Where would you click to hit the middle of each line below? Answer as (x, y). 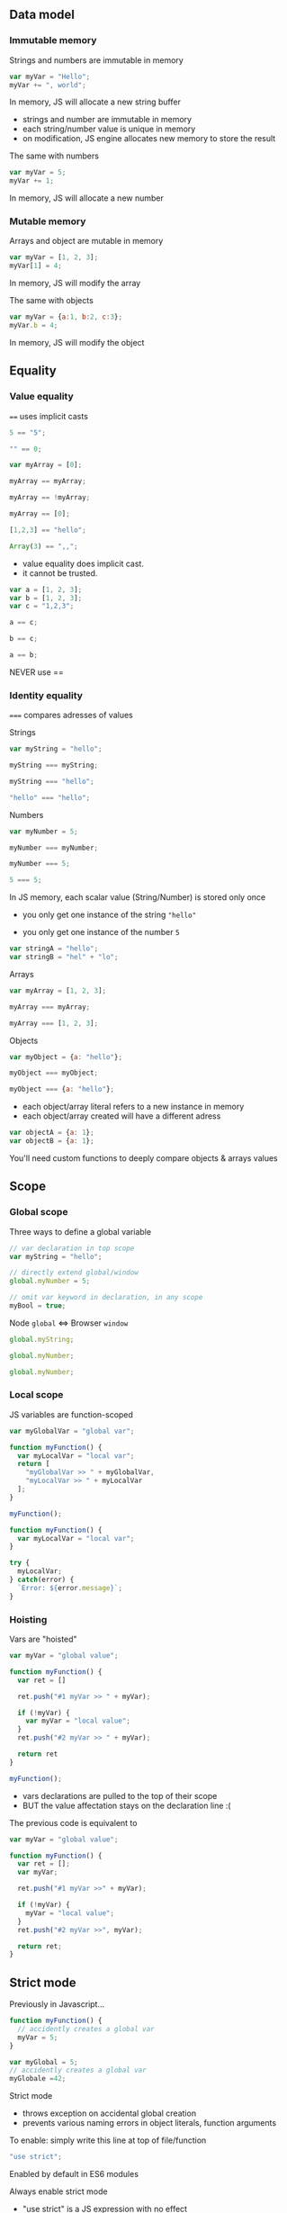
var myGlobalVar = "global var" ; (72, 1431)
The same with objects (52, 301)
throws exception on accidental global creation (109, 2113)
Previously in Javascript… (57, 2004)
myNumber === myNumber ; (54, 848)
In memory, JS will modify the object (77, 342)
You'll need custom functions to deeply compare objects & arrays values (143, 1158)
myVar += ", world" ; (48, 85)
